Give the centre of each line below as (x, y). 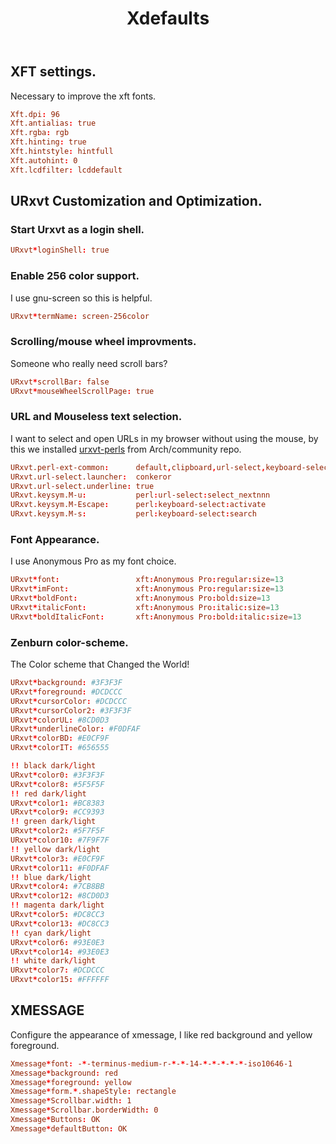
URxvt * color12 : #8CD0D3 (60, 896)
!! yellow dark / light (55, 849)
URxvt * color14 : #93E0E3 (60, 952)
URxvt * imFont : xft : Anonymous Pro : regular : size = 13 (147, 589)
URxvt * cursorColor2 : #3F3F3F (71, 710)
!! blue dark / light (51, 877)
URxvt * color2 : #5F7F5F (57, 831)
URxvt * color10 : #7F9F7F (60, 840)
